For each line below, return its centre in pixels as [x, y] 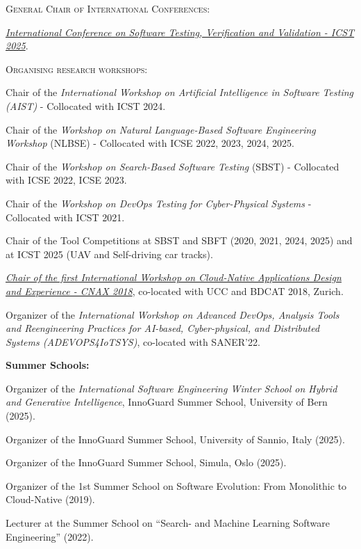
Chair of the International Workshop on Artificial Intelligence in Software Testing [179, 92]
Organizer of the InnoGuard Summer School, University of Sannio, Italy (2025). [175, 439]
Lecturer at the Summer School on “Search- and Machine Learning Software [168, 523]
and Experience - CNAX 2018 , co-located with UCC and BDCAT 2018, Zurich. [175, 291]
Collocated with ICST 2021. [65, 217]
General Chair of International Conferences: [108, 8]
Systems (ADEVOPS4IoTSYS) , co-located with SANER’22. [133, 341]
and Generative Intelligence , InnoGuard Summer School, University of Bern [167, 402]
